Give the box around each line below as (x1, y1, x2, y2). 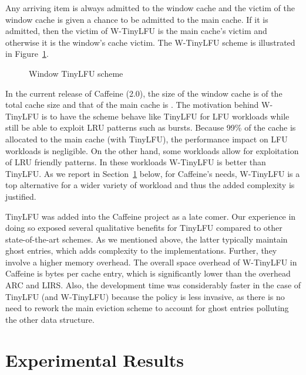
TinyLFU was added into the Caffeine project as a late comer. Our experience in (5, 210, 296, 222)
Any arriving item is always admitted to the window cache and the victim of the (5, 2, 295, 13)
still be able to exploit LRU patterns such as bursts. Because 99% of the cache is (5, 121, 296, 134)
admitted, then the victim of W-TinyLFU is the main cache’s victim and (5, 25, 267, 37)
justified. (5, 190, 36, 202)
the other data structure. (5, 313, 95, 325)
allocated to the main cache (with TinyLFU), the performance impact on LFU (5, 132, 288, 145)
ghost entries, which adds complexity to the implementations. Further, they (5, 244, 277, 257)
